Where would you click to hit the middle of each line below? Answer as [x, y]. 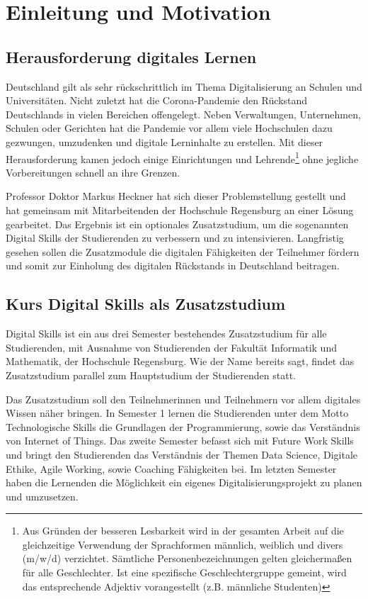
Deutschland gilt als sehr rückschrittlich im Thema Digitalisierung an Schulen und [184, 86]
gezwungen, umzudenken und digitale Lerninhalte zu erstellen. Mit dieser [165, 141]
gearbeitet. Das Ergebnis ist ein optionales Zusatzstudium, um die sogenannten [177, 224]
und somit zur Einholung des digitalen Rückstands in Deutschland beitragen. [173, 265]
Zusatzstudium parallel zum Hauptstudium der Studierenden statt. [151, 375]
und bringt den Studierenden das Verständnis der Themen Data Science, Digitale [182, 454]
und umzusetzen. [42, 496]
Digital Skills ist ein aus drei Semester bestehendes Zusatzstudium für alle [166, 334]
